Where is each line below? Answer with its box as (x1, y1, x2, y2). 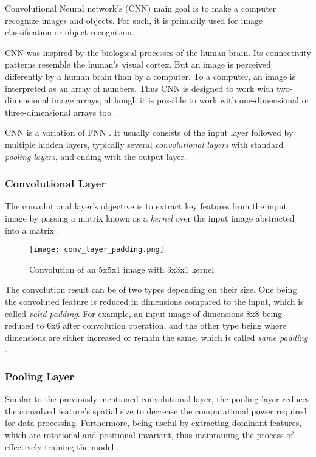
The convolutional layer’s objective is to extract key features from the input (5, 200, 287, 212)
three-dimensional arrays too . (5, 105, 117, 118)
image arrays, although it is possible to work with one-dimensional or (52, 94, 310, 106)
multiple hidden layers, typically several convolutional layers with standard (5, 138, 284, 150)
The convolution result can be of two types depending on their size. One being (5, 283, 297, 296)
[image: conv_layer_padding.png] (29, 245, 164, 254)
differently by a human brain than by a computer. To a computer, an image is (5, 69, 296, 82)
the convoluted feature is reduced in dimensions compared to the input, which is (5, 295, 304, 307)
